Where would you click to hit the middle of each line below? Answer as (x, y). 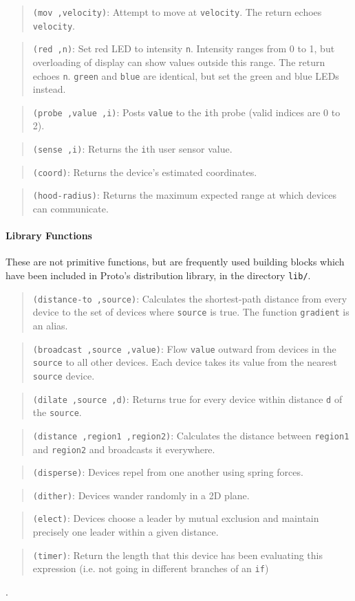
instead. (49, 89)
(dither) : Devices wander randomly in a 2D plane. (141, 495)
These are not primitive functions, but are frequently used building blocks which (175, 262)
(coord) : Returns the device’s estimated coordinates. (145, 172)
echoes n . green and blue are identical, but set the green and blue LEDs (186, 75)
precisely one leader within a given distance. (126, 532)
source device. (64, 375)
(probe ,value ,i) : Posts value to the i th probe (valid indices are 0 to (186, 112)
